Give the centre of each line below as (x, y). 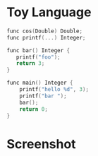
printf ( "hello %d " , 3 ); (54, 90)
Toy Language (49, 12)
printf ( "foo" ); (38, 57)
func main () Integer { (40, 83)
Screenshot (41, 144)
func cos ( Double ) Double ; (44, 31)
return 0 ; (34, 109)
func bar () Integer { (38, 50)
